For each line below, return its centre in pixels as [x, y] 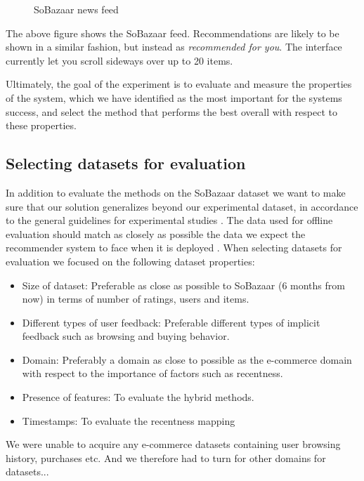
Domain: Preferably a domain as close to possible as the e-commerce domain [187, 359]
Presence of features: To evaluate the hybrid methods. [138, 397]
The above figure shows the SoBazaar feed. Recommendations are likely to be [173, 33]
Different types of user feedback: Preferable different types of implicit [171, 322]
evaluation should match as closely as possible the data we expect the [156, 233]
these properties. [41, 125]
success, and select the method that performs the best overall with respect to [171, 111]
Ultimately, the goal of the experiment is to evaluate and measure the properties [179, 84]
